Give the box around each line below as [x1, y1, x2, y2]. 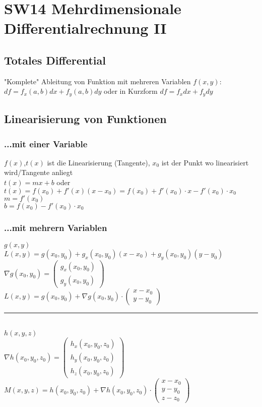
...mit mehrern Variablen [4, 221, 107, 234]
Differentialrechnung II [4, 18, 167, 38]
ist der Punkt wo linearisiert [161, 157, 249, 167]
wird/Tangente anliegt [4, 167, 73, 178]
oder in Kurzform [104, 86, 158, 96]
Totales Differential [4, 52, 106, 68]
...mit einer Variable [4, 137, 88, 150]
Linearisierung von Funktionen [4, 111, 167, 127]
